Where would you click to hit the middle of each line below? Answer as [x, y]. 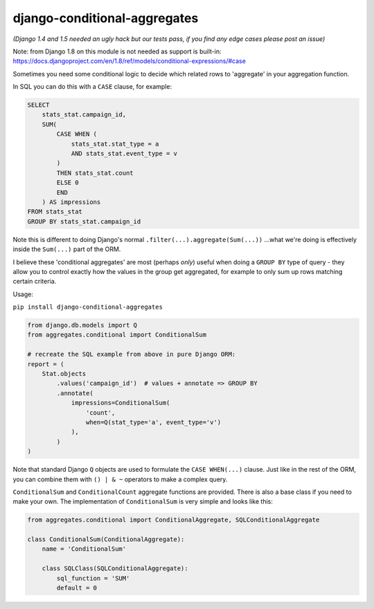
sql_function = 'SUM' [93, 578]
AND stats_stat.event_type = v [124, 154]
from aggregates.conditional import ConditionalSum [117, 335]
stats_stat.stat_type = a [115, 144]
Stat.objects [64, 374]
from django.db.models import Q [82, 325]
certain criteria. [35, 282]
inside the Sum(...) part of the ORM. [67, 249]
